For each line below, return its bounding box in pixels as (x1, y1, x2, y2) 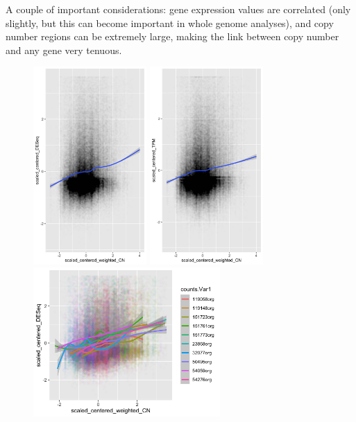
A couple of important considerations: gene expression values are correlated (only (6, 2, 351, 16)
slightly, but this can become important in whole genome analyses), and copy (6, 15, 334, 30)
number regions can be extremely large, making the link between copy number (6, 29, 339, 44)
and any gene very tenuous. (6, 42, 122, 57)
